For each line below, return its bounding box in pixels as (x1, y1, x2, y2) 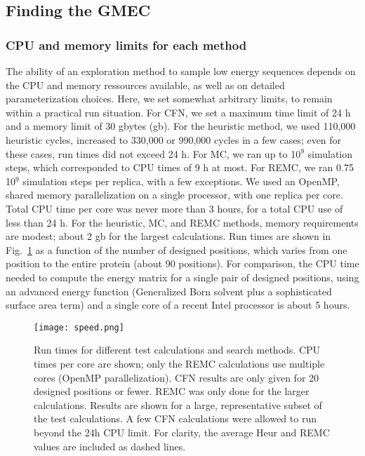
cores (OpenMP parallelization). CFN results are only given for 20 (34, 370, 319, 384)
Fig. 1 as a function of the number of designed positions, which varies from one (6, 242, 347, 257)
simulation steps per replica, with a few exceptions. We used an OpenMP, (22, 173, 340, 188)
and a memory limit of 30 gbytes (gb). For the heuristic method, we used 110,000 (6, 119, 356, 133)
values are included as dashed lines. (34, 438, 186, 453)
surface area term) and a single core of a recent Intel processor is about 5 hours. (6, 297, 350, 312)
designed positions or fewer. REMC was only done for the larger (34, 384, 310, 398)
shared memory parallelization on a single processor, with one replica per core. (6, 187, 343, 202)
